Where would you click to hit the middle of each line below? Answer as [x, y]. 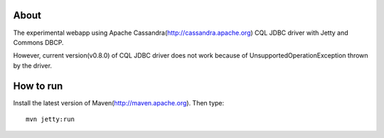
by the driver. [33, 65]
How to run [38, 86]
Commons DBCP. [38, 42]
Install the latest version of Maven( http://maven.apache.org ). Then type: [119, 102]
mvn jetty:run [50, 119]
